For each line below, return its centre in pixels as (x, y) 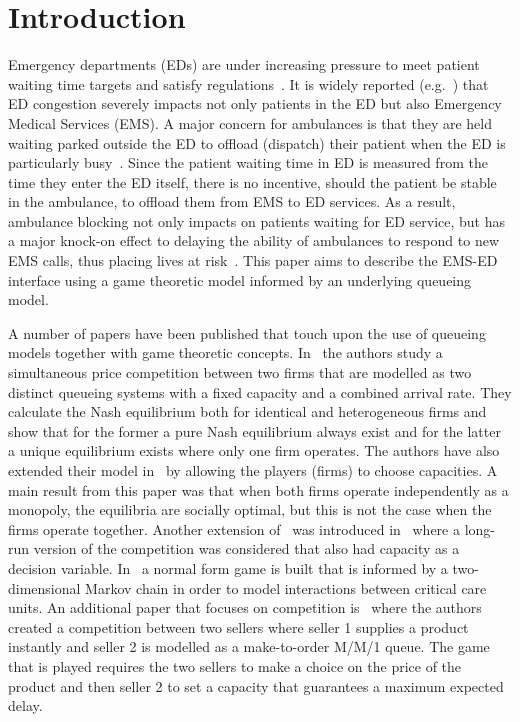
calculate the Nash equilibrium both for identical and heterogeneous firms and (247, 411)
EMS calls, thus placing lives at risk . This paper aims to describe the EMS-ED (253, 260)
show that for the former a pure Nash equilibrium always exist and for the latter (254, 430)
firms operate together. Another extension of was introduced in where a (234, 528)
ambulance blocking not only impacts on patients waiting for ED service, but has (257, 220)
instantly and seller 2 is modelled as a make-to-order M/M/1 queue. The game (249, 646)
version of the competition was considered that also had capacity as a (246, 548)
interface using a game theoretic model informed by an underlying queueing (240, 279)
